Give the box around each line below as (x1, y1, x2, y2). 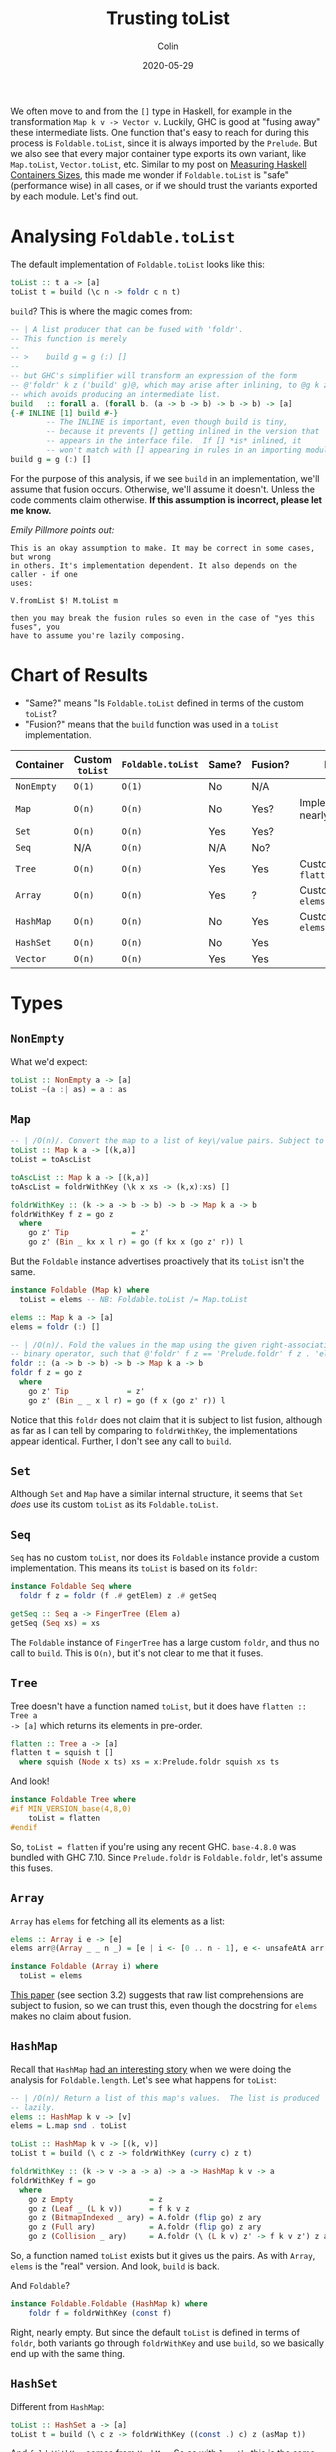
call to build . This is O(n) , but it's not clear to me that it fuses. (10, 1647, 264, 1659)
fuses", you (10, 622, 60, 632)
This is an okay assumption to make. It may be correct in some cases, (10, 543, 315, 553)
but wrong (10, 552, 52, 562)
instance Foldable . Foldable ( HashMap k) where (10, 2299, 208, 2309)
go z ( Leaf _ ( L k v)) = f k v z (28, 2203, 190, 2214)
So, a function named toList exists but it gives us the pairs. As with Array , (10, 2250, 316, 2262)
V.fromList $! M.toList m (10, 595, 118, 606)
